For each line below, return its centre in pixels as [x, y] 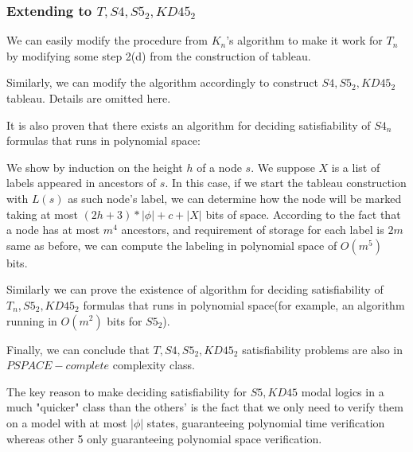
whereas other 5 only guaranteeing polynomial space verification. [164, 438]
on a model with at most [67, 422]
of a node [219, 167]
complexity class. [154, 365]
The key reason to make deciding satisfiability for [127, 391]
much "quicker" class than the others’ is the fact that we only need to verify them [205, 407]
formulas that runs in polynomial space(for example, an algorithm [244, 304]
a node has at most [53, 230]
